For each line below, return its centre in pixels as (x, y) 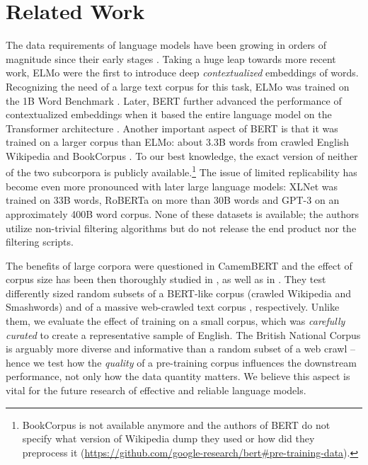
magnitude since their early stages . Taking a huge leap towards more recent (171, 58)
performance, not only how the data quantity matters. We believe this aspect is (178, 376)
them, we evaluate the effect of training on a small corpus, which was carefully (176, 321)
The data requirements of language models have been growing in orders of (166, 45)
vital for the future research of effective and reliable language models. (156, 390)
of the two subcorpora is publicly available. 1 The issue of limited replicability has (182, 171)
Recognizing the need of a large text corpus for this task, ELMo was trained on (178, 86)
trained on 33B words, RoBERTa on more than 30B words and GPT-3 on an (173, 200)
